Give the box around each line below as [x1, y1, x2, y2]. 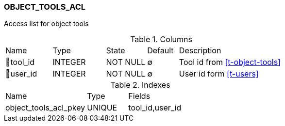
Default [147, 46, 174, 56]
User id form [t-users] [179, 69, 259, 79]
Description [179, 46, 221, 56]
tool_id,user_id [128, 103, 182, 113]
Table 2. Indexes [110, 80, 170, 90]
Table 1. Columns [130, 34, 192, 45]
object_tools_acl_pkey [5, 103, 85, 113]
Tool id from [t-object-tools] [179, 57, 281, 67]
